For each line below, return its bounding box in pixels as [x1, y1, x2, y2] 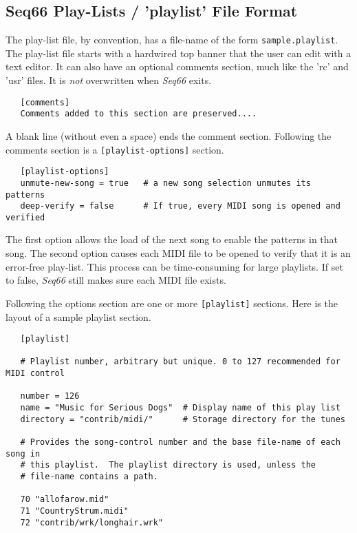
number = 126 [20, 391, 80, 401]
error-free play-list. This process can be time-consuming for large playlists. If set [6, 259, 343, 273]
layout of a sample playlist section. [6, 309, 151, 324]
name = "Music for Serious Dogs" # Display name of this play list [20, 403, 340, 413]
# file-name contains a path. [20, 471, 158, 481]
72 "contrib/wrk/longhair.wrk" [20, 517, 164, 527]
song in [6, 448, 41, 459]
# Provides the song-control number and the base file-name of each [20, 437, 340, 448]
